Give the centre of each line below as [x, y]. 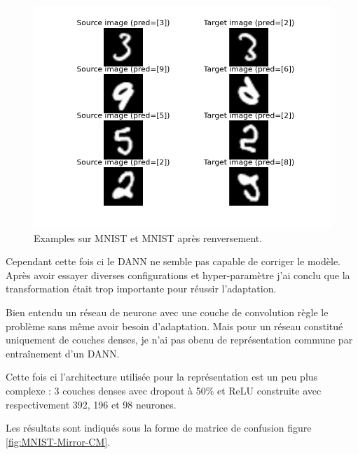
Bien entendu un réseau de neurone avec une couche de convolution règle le [167, 312]
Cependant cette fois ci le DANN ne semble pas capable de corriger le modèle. [173, 261]
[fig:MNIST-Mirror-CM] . [58, 441]
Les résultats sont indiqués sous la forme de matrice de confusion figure [159, 428]
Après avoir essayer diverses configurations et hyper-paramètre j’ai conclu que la [178, 275]
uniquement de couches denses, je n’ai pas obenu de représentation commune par [179, 340]
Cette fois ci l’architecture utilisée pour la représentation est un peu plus [162, 377]
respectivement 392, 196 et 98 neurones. [91, 404]
